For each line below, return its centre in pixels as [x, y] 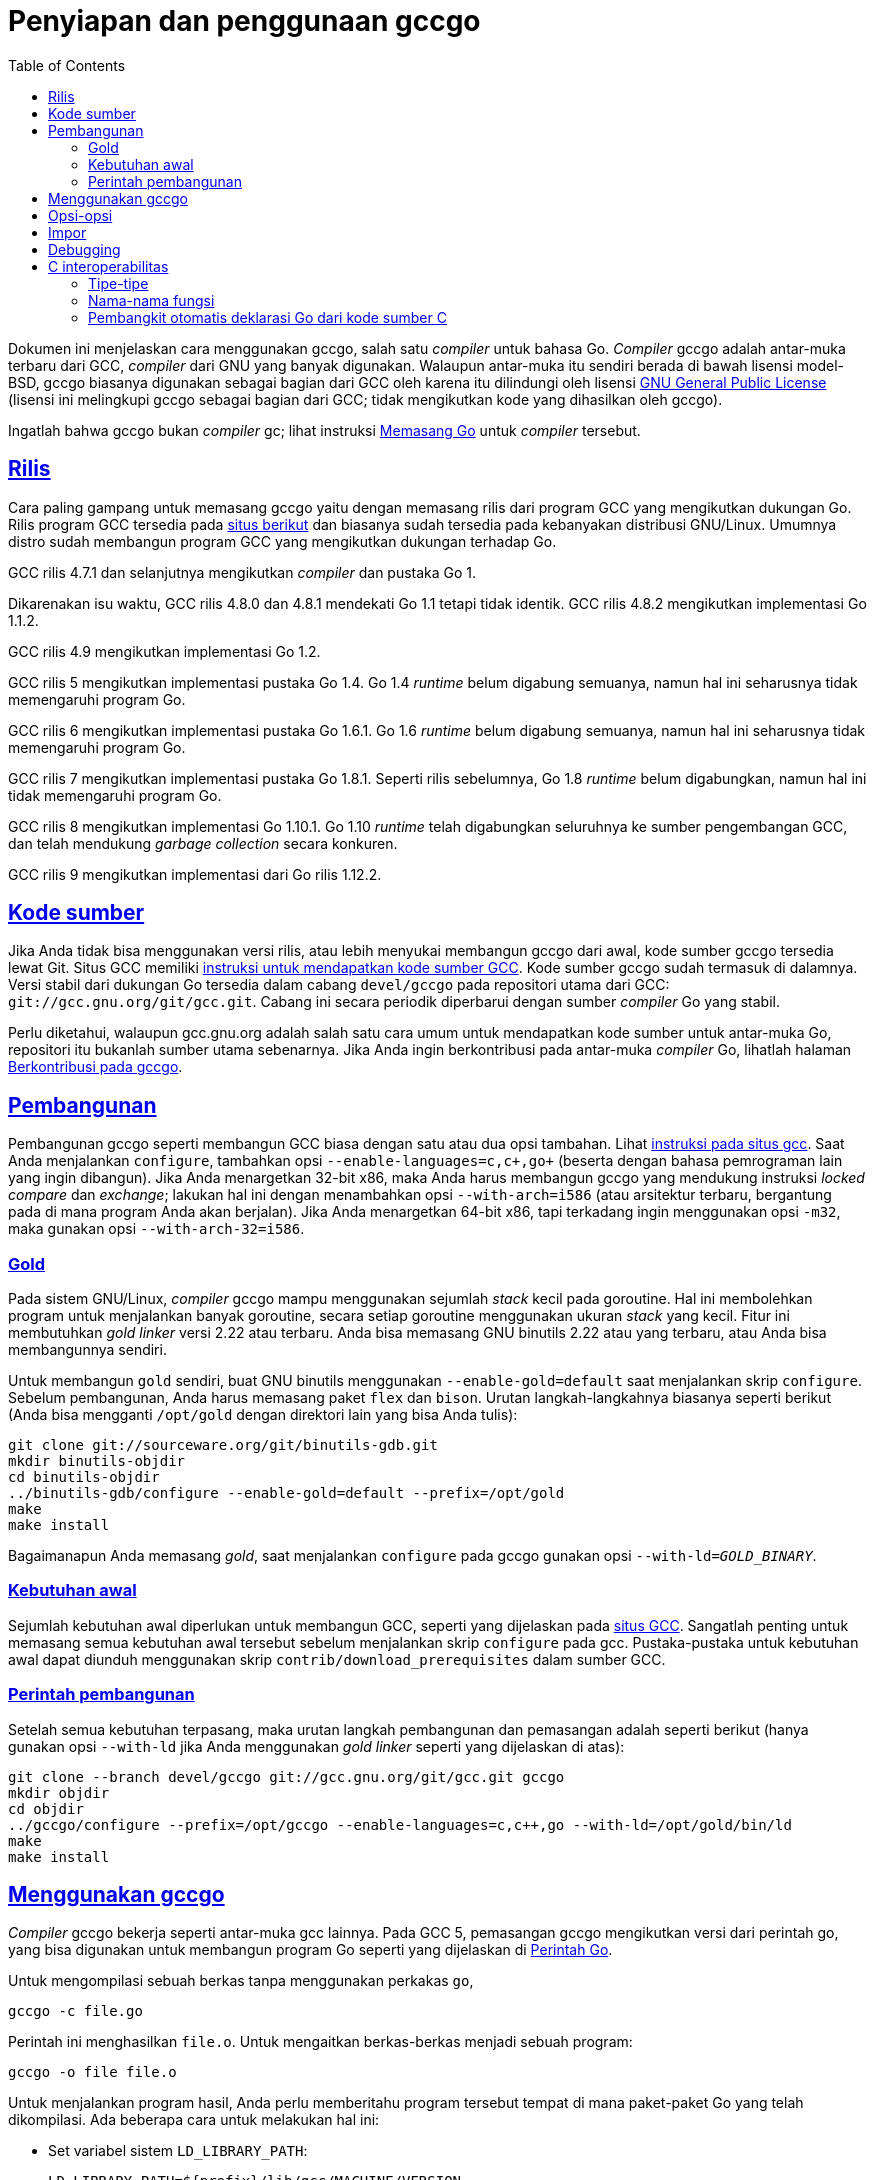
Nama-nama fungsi [151, 300]
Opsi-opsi [80, 215]
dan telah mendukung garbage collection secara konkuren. [203, 843]
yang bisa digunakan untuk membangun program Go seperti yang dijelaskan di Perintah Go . [310, 1950]
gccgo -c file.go [75, 2011]
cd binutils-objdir [84, 1477]
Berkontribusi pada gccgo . [95, 1067]
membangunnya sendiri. [87, 1350]
